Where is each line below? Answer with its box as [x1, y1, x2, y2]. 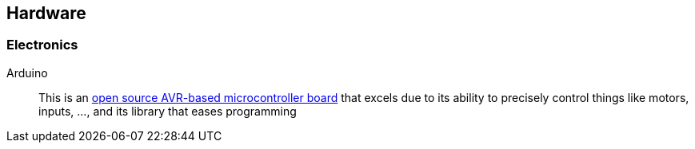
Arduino [6, 65, 48, 80]
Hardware [6, 3, 86, 23]
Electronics [6, 37, 78, 53]
